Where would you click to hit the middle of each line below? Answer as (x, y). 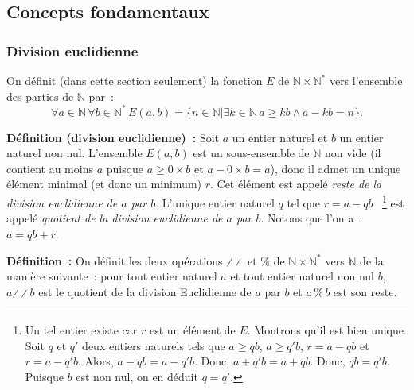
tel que (303, 202)
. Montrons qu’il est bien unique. (327, 330)
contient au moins (50, 168)
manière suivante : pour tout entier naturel (112, 276)
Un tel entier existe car (81, 330)
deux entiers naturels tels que (154, 345)
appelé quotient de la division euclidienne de (115, 218)
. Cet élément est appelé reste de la (296, 184)
